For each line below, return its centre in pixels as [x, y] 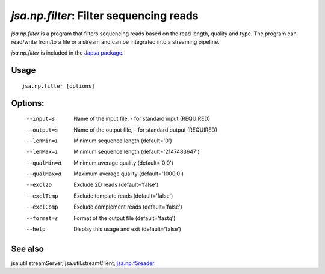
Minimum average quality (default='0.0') [124, 163]
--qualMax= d [44, 174]
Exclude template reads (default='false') [123, 196]
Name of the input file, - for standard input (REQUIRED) [142, 119]
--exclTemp [42, 196]
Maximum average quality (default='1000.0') [128, 174]
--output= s [42, 130]
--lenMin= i [42, 141]
